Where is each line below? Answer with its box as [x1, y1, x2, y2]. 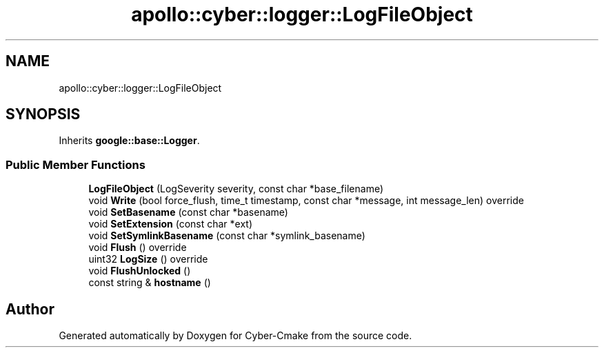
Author [6, 300, 54, 318]
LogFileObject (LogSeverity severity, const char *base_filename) [88, 183, 384, 195]
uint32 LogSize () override [88, 253, 208, 265]
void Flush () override [88, 241, 187, 254]
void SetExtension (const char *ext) [88, 218, 253, 230]
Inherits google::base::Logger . [59, 134, 200, 147]
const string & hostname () [88, 276, 211, 289]
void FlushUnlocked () [88, 265, 191, 277]
